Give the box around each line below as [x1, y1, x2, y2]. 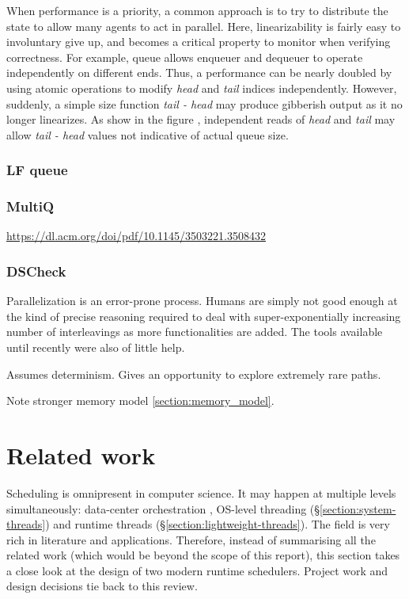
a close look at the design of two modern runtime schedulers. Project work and [6, 562, 388, 578]
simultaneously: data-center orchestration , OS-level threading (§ [6, 500, 320, 517]
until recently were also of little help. [6, 339, 185, 355]
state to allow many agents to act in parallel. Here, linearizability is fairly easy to [6, 17, 401, 34]
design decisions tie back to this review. [6, 578, 198, 594]
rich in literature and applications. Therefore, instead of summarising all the [6, 531, 376, 547]
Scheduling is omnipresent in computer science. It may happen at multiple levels [6, 484, 396, 501]
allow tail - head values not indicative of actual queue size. [6, 126, 289, 143]
